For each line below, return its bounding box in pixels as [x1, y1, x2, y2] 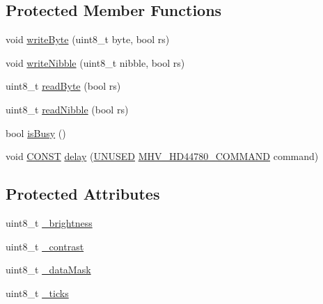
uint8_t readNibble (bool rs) [6, 102, 129, 116]
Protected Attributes [6, 183, 160, 205]
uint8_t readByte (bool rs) [6, 79, 121, 93]
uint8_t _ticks [6, 285, 69, 300]
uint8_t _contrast [6, 239, 84, 253]
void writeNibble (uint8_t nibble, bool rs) [6, 55, 185, 70]
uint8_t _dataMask [6, 262, 91, 277]
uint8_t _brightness [6, 215, 93, 230]
